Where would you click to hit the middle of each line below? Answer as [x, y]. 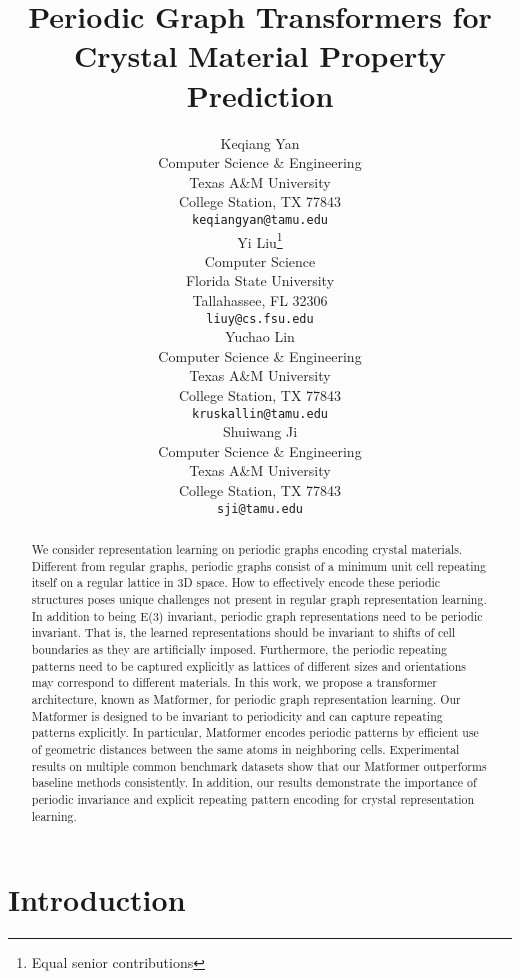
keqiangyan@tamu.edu [260, 219]
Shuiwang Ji [260, 431]
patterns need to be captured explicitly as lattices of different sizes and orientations [248, 665]
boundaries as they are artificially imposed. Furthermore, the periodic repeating [239, 649]
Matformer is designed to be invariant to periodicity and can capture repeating [237, 715]
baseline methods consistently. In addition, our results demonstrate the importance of [254, 782]
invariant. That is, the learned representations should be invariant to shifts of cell [243, 632]
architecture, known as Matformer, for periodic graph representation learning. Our [246, 698]
